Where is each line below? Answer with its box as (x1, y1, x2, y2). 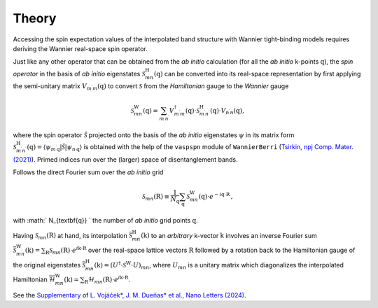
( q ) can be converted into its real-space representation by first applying (154, 69, 361, 78)
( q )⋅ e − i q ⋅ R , (198, 191, 234, 200)
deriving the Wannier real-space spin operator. (13, 44, 148, 52)
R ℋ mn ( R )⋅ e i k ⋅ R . (84, 274, 131, 285)
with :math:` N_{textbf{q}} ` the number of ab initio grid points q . (13, 216, 199, 225)
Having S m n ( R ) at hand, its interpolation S (13, 231, 132, 241)
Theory (13, 10, 57, 26)
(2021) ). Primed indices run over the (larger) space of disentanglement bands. (13, 155, 238, 164)
